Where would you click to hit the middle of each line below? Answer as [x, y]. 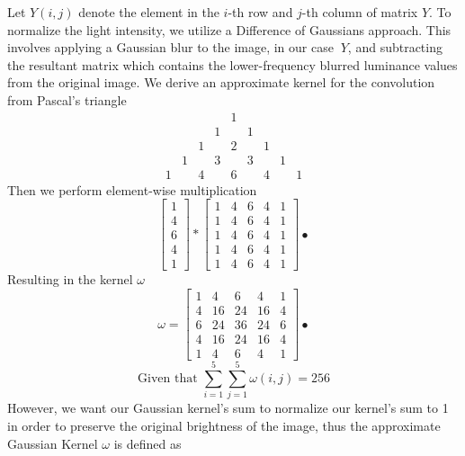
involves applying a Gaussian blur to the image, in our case [170, 47]
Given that [168, 379]
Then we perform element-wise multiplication [132, 189]
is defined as [148, 443]
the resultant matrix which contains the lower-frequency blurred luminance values [232, 64]
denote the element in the [149, 12]
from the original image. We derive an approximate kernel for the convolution [221, 82]
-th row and [260, 12]
